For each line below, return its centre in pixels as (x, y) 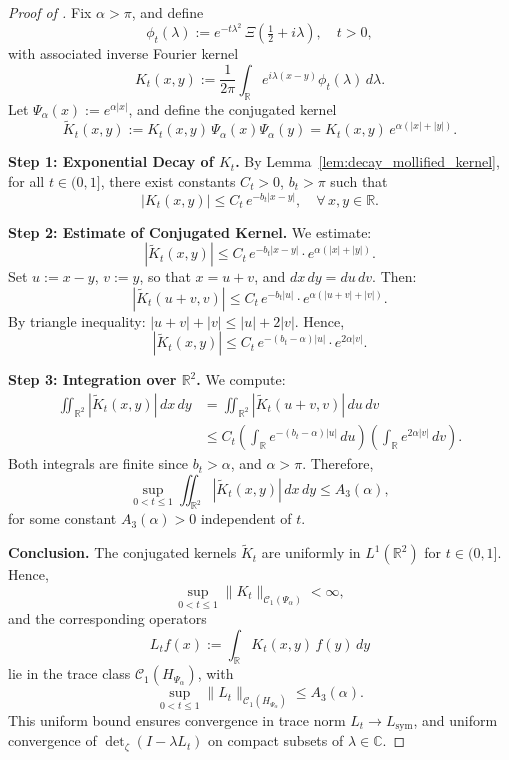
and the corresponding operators (107, 618)
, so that (165, 276)
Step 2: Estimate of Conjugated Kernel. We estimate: (190, 231)
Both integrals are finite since (98, 463)
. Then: (394, 276)
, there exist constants (168, 181)
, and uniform (455, 719)
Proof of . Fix (50, 12)
